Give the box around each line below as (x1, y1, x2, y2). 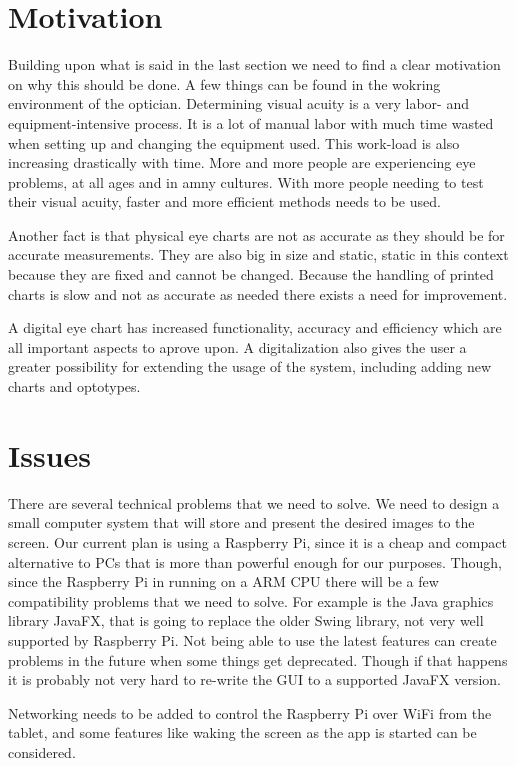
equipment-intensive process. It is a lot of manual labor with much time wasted (8, 112, 494, 133)
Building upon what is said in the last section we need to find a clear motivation (8, 54, 501, 75)
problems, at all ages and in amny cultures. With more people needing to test (8, 171, 484, 192)
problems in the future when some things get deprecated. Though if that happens (8, 649, 508, 670)
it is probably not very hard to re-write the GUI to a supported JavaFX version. (8, 669, 501, 690)
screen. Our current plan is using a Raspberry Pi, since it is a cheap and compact (8, 531, 507, 552)
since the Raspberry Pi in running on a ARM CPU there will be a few (8, 571, 439, 592)
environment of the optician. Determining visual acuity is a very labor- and (8, 93, 469, 114)
